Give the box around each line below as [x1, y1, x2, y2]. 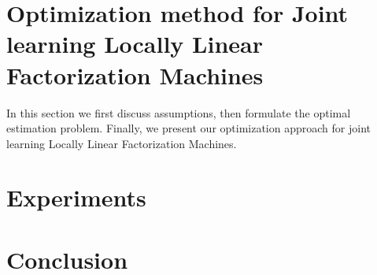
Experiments [6, 181, 146, 214]
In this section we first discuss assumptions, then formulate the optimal [6, 104, 351, 121]
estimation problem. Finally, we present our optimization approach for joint [6, 120, 371, 136]
